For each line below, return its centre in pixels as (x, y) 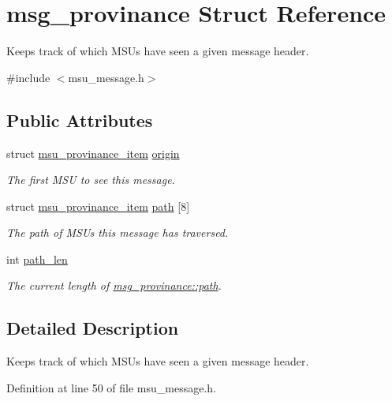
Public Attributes (80, 120)
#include (28, 77)
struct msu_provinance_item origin (93, 153)
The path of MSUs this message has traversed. (118, 232)
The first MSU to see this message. (91, 180)
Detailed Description (93, 328)
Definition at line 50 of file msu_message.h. (112, 387)
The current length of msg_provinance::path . (114, 285)
